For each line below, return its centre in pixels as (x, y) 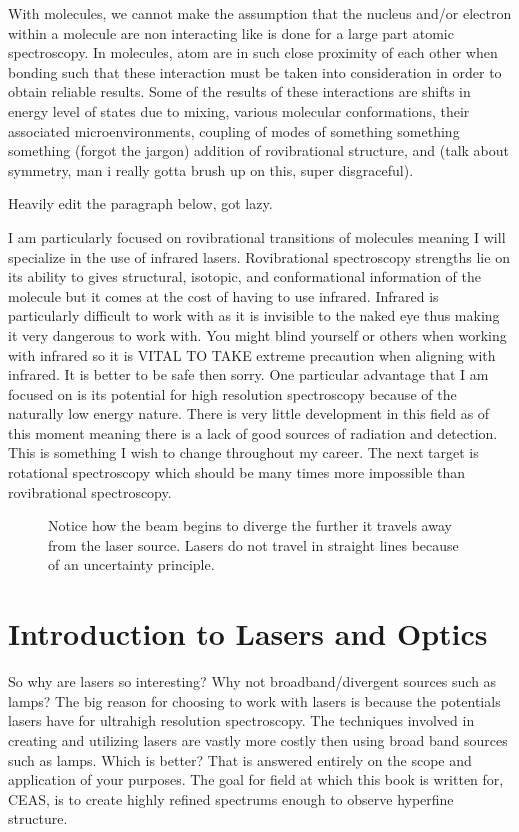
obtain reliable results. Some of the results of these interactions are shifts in (239, 91)
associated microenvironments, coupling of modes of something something (234, 130)
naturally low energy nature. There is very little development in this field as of (249, 413)
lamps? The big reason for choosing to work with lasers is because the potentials (254, 700)
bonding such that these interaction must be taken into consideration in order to (255, 71)
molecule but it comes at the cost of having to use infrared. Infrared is (223, 295)
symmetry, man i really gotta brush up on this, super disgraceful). (211, 169)
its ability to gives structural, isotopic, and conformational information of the (245, 276)
